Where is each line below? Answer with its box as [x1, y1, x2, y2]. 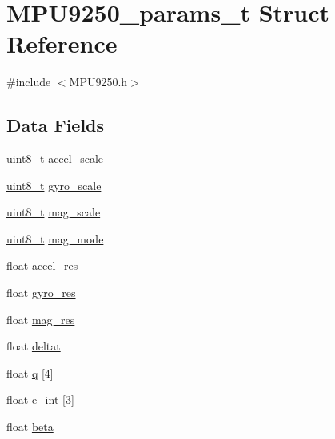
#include [6, 73, 51, 90]
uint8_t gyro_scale [6, 176, 102, 193]
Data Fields [6, 113, 105, 137]
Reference [6, 27, 118, 60]
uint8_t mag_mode [6, 230, 104, 247]
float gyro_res [6, 284, 76, 301]
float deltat [6, 338, 61, 354]
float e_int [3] [6, 391, 74, 408]
